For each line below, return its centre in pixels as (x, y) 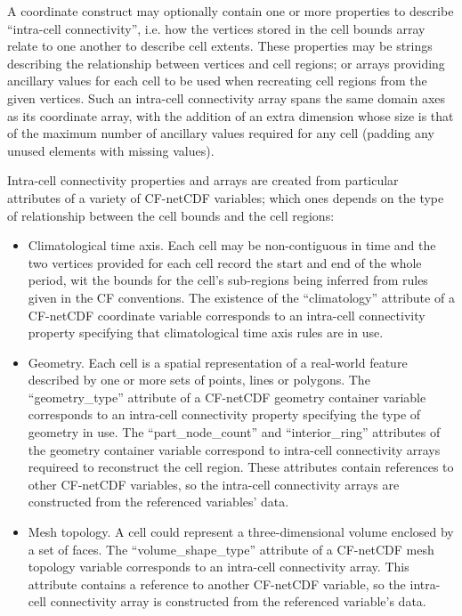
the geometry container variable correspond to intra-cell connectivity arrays (234, 449)
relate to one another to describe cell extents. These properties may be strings (220, 46)
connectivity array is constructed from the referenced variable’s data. (238, 601)
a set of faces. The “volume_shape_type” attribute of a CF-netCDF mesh (231, 549)
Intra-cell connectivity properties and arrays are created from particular (203, 180)
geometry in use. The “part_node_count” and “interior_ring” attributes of (234, 432)
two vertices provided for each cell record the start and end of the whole (225, 262)
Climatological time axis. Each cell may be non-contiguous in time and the (232, 245)
